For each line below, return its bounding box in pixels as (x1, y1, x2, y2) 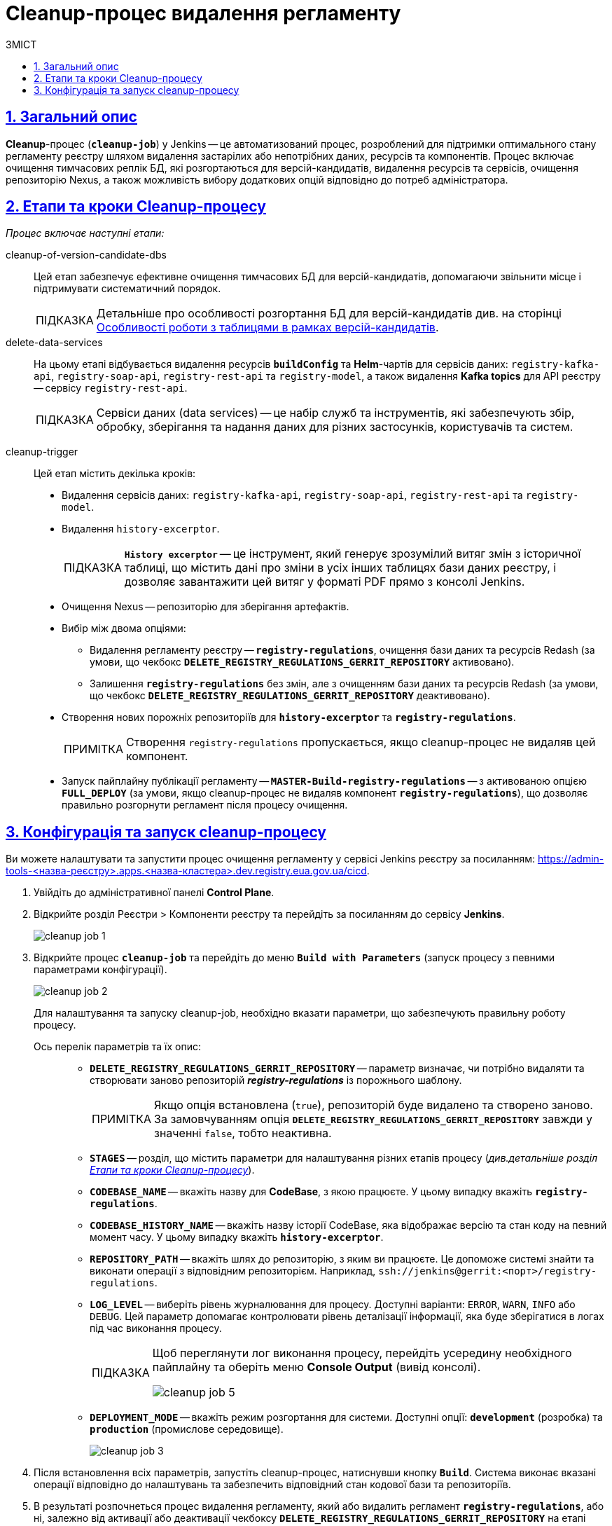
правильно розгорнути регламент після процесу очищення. (62, 799, 348, 811)
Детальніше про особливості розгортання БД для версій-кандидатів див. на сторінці (96, 306, 562, 321)
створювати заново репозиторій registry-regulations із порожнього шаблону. (90, 1074, 462, 1087)
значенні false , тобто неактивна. (154, 1126, 332, 1141)
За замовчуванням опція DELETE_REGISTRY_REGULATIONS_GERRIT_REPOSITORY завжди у (154, 1112, 592, 1127)
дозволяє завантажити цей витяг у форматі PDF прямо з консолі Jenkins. (124, 575, 525, 589)
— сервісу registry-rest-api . (34, 382, 188, 394)
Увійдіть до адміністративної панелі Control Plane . (34, 886, 274, 899)
